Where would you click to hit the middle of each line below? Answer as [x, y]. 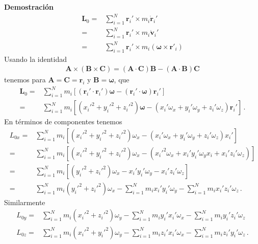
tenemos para [25, 80]
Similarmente [25, 202]
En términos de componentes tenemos [63, 121]
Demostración [29, 7]
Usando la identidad [35, 59]
